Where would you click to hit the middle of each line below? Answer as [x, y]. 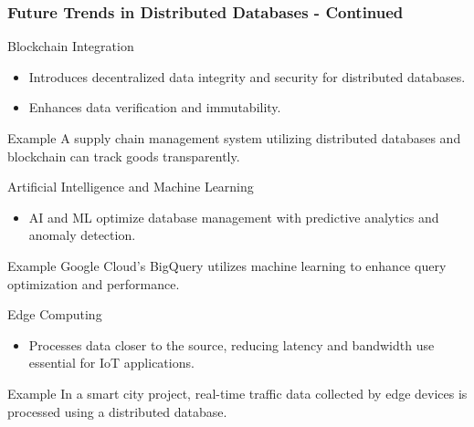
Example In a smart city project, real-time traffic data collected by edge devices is [237, 393]
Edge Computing [55, 314]
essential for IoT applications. [111, 363]
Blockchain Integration [71, 46]
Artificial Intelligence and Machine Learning [131, 187]
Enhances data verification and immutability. [155, 107]
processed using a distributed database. [117, 411]
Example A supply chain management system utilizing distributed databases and [234, 138]
